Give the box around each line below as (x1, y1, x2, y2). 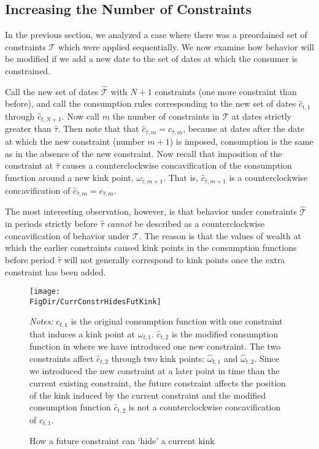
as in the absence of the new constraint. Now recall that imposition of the (5, 147, 282, 159)
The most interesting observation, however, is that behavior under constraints (5, 205, 297, 218)
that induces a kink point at (29, 327, 135, 340)
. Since (254, 351, 279, 364)
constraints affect (29, 351, 94, 364)
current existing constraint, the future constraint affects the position (29, 376, 286, 389)
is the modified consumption (171, 327, 279, 340)
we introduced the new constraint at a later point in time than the (29, 364, 280, 377)
